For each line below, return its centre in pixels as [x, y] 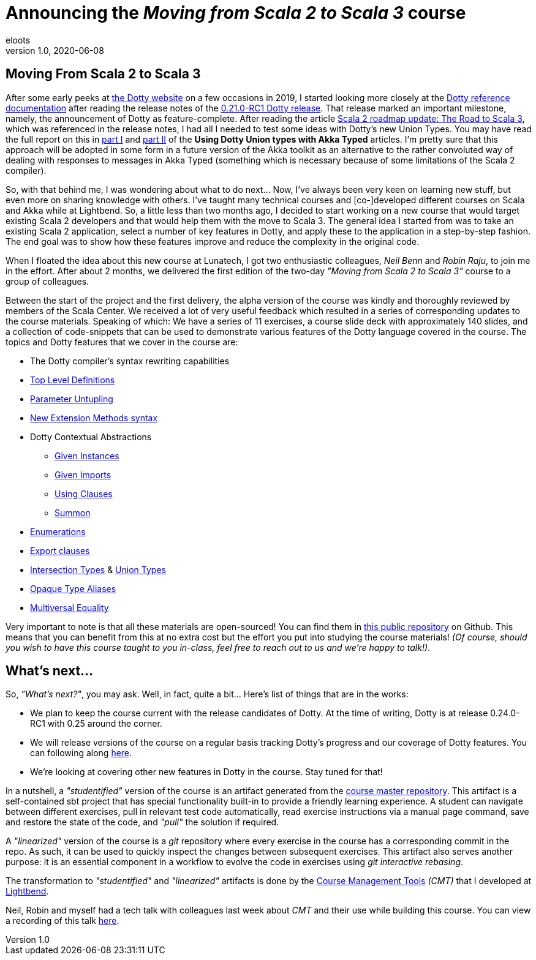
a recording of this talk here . [62, 921]
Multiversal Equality [70, 607]
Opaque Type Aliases [73, 588]
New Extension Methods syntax [94, 418]
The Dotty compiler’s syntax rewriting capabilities [130, 361]
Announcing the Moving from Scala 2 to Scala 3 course [236, 13]
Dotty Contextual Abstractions [91, 437]
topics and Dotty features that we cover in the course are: [122, 342]
